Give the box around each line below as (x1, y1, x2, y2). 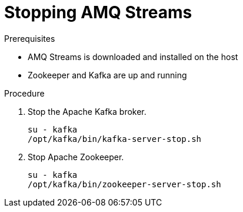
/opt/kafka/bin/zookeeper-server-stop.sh (28, 179, 221, 189)
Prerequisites (4, 33, 55, 44)
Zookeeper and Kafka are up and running (28, 69, 187, 80)
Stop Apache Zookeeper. (28, 151, 124, 162)
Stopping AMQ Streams (4, 2, 192, 22)
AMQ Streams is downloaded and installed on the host (28, 51, 238, 62)
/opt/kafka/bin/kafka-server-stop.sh (28, 134, 202, 144)
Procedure (4, 88, 45, 98)
